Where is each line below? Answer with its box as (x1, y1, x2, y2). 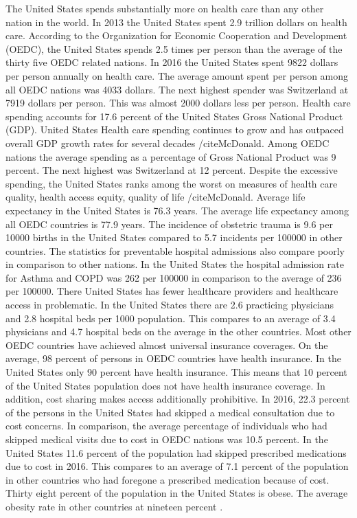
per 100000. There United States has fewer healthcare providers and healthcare (5, 284, 338, 298)
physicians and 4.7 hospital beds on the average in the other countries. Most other (5, 324, 352, 339)
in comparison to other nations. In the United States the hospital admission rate (5, 257, 344, 271)
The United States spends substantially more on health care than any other (5, 1, 324, 15)
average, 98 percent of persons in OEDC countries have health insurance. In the (5, 351, 341, 365)
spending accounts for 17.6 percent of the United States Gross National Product (5, 109, 343, 123)
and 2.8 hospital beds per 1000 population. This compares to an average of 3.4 (5, 311, 336, 325)
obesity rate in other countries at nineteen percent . (5, 499, 223, 513)
